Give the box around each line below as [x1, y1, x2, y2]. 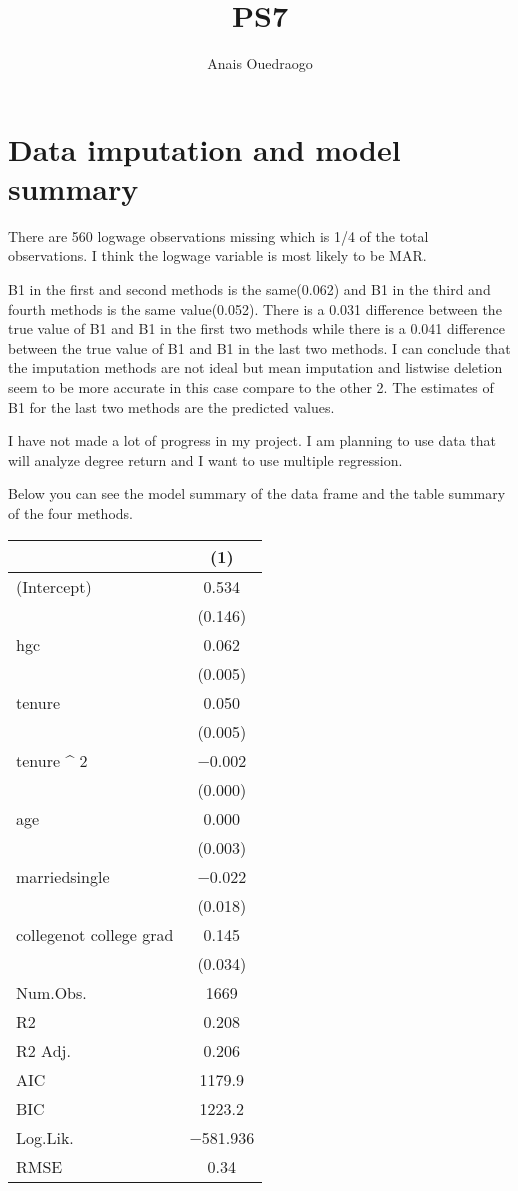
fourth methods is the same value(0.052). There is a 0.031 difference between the [8, 298, 502, 319]
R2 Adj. [16, 1038, 71, 1062]
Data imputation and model [8, 128, 401, 169]
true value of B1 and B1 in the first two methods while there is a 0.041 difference [8, 318, 505, 339]
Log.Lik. [16, 1125, 74, 1149]
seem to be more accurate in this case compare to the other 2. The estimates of [8, 377, 494, 397]
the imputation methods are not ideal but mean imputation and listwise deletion [8, 357, 503, 378]
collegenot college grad [16, 922, 174, 946]
